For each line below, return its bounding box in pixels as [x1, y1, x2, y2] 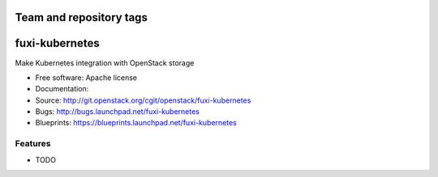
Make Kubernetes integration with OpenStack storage [15, 57, 195, 68]
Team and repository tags [15, 11, 148, 24]
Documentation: [35, 84, 89, 94]
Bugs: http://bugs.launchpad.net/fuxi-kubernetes [35, 107, 200, 116]
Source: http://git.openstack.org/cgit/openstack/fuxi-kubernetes [35, 95, 251, 105]
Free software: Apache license [35, 73, 138, 82]
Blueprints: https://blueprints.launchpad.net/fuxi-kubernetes [35, 118, 237, 128]
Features [15, 138, 51, 150]
